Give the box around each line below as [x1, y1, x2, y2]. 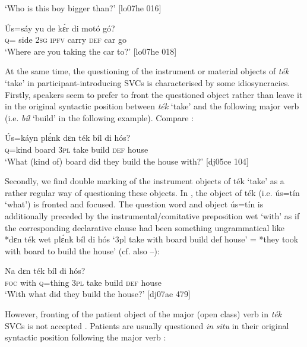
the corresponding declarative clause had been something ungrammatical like [5, 221, 284, 234]
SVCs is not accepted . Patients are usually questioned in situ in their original [5, 319, 289, 332]
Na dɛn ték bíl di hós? [5, 264, 86, 277]
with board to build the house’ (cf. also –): [5, 244, 160, 257]
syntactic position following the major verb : [5, 331, 166, 343]
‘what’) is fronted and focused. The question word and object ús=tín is [5, 198, 264, 210]
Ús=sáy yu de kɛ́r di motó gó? [5, 21, 115, 34]
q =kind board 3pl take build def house [5, 143, 148, 155]
